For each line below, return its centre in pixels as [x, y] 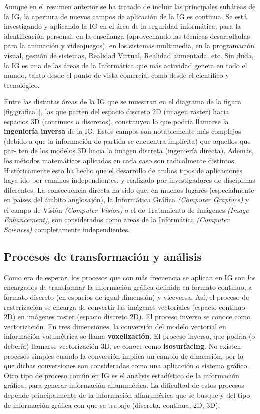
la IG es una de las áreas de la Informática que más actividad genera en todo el [126, 65]
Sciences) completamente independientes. [67, 229]
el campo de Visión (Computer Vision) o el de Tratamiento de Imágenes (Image [126, 209]
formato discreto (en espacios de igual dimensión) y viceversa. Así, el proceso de [127, 297]
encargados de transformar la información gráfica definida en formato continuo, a [128, 287]
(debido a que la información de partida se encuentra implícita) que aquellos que [127, 141]
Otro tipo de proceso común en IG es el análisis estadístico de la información [122, 375]
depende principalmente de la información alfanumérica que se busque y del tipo [127, 395]
